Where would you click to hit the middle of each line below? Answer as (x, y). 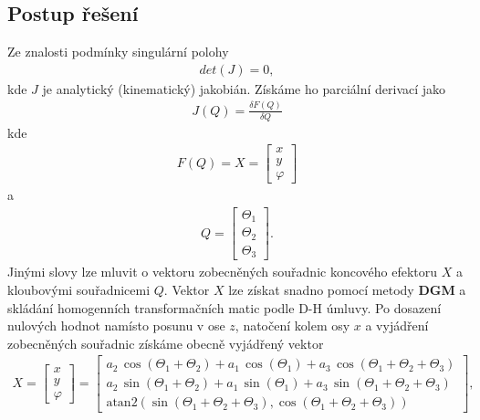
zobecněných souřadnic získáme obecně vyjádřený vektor (166, 343)
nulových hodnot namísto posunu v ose (116, 325)
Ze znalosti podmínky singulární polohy (118, 52)
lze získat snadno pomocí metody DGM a (347, 289)
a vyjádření (397, 325)
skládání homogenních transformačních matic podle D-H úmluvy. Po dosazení (224, 307)
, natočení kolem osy (292, 325)
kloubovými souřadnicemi (79, 289)
